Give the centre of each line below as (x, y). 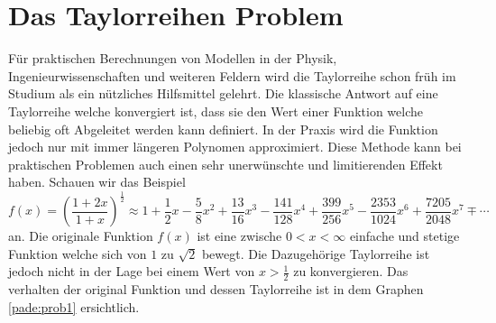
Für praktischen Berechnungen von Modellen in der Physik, (173, 58)
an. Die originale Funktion (81, 236)
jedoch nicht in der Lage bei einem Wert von (132, 271)
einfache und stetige (404, 236)
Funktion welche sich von (78, 253)
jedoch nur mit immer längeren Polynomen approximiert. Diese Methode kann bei (235, 147)
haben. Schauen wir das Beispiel (97, 182)
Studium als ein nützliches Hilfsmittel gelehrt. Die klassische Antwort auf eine (223, 93)
